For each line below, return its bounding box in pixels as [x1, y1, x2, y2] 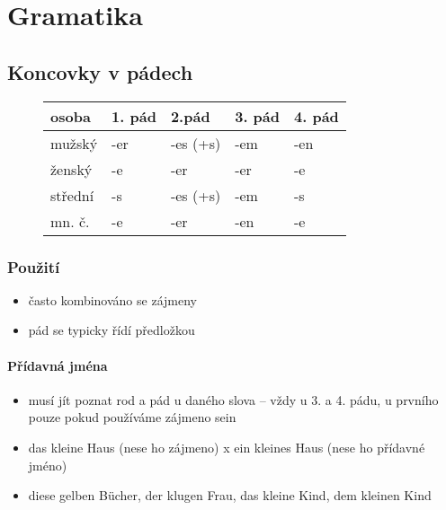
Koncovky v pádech [7, 57, 193, 85]
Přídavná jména [7, 356, 108, 374]
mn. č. [50, 210, 90, 232]
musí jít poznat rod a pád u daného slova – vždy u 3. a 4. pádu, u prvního [28, 390, 439, 409]
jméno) [28, 455, 67, 474]
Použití [7, 255, 60, 277]
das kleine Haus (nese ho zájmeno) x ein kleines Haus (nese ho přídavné [28, 437, 425, 456]
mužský [50, 132, 98, 154]
